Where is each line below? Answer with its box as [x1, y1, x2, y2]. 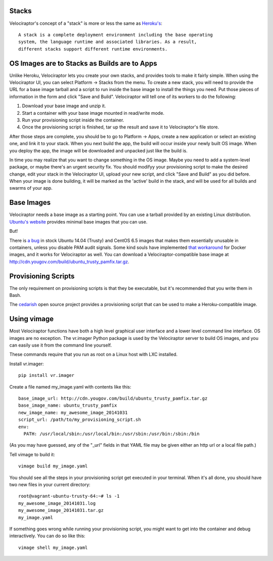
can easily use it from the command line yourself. [9, 342, 112, 349]
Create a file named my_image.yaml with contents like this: [9, 383, 131, 390]
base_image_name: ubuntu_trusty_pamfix [18, 403, 117, 408]
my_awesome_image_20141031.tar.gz [18, 507, 104, 513]
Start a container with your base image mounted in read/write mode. [22, 110, 164, 116]
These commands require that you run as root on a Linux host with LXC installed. [9, 352, 178, 358]
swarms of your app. [9, 185, 53, 191]
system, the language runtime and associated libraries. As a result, [18, 39, 197, 45]
